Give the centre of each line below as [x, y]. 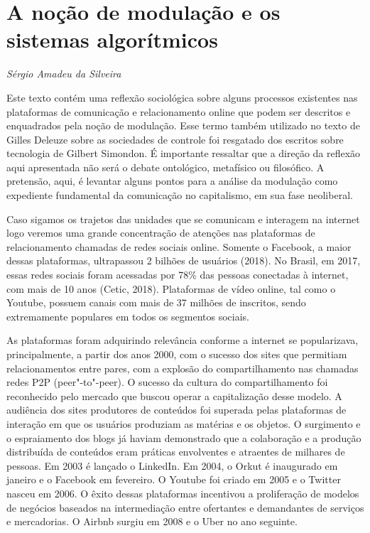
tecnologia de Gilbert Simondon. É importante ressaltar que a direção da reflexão [184, 153]
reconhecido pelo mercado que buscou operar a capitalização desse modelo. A [174, 395]
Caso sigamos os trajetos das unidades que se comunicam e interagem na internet [183, 219]
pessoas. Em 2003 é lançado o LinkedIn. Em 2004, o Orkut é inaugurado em [172, 465]
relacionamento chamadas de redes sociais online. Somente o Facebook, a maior [179, 246]
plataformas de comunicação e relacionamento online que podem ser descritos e [179, 111]
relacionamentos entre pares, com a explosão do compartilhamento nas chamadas [183, 368]
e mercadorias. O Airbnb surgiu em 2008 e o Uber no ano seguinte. [152, 521]
